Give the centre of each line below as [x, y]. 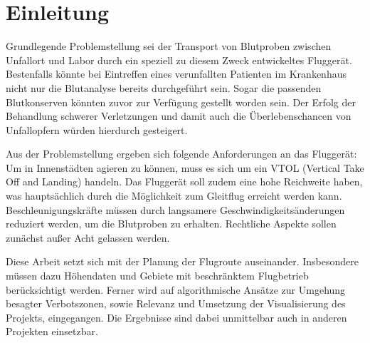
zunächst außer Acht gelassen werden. [88, 237]
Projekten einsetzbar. [52, 331]
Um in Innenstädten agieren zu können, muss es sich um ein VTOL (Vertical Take [185, 167]
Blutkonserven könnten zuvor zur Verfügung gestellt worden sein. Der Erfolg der [181, 102]
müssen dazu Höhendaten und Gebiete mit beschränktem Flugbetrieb [157, 276]
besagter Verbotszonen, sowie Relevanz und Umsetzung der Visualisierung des [176, 303]
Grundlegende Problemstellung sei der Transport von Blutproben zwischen [169, 46]
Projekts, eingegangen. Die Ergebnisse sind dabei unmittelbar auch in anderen [176, 317]
